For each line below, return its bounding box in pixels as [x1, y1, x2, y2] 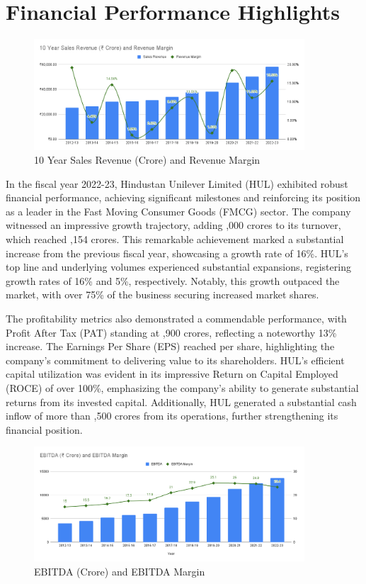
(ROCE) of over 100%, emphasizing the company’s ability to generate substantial [6, 381, 359, 395]
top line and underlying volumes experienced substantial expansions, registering [6, 259, 351, 274]
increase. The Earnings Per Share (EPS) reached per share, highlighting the [6, 339, 335, 354]
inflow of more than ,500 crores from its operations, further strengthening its [6, 408, 338, 423]
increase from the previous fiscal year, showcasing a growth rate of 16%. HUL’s [6, 245, 348, 260]
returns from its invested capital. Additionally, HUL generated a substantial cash [6, 394, 357, 409]
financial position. [6, 422, 83, 437]
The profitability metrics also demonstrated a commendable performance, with [6, 311, 347, 326]
